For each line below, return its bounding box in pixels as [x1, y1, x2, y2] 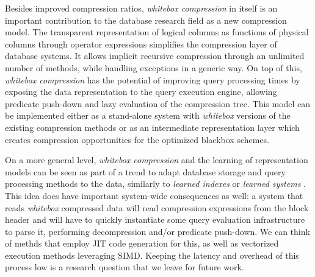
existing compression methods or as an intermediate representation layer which [5, 121, 300, 133]
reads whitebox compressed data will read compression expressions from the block [5, 201, 309, 214]
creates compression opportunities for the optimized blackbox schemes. [5, 133, 270, 146]
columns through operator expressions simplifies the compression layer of [5, 37, 277, 50]
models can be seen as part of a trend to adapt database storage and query [5, 165, 286, 178]
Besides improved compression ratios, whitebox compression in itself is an [5, 2, 278, 14]
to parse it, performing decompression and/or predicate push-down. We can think [5, 225, 310, 237]
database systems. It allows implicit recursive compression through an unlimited [5, 49, 305, 62]
